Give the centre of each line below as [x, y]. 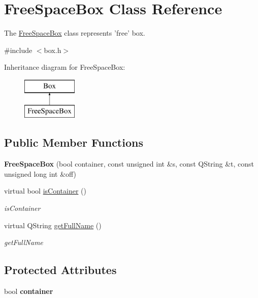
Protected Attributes [60, 270]
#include [18, 50]
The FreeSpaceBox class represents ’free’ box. [75, 33]
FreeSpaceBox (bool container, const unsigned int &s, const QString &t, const [129, 164]
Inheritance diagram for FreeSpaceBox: [65, 67]
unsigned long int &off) [40, 173]
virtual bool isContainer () [45, 191]
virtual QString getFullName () [53, 225]
